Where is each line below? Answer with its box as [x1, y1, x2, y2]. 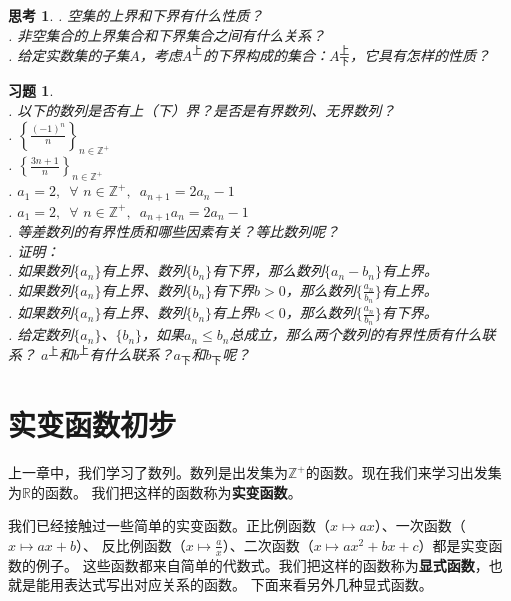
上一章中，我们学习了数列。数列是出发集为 [8, 462, 288, 483]
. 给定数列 [8, 324, 74, 345]
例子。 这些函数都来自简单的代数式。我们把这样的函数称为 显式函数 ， [35, 554, 489, 575]
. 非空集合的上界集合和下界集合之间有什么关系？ [8, 24, 326, 45]
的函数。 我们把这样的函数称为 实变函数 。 [30, 481, 302, 502]
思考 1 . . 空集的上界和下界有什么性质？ [8, 5, 264, 25]
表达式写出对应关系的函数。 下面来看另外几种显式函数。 [63, 574, 433, 595]
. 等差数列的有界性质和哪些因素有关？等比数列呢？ [8, 221, 340, 242]
